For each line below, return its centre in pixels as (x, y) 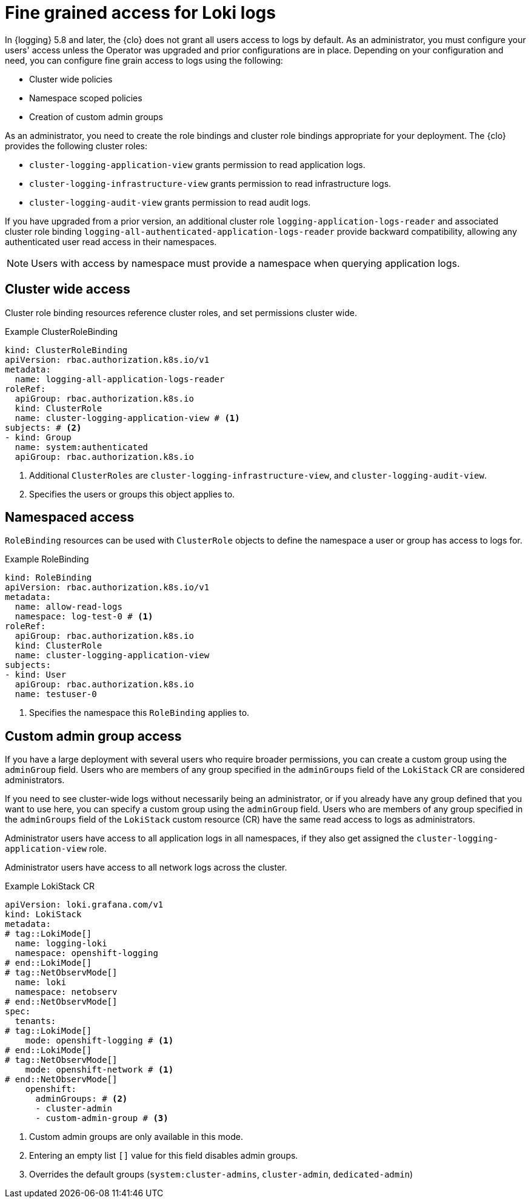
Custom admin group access (93, 736)
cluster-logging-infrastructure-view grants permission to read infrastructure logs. (210, 183)
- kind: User (36, 675)
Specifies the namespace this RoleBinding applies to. (139, 713)
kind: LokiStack (43, 915)
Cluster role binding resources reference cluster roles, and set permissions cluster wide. (181, 312)
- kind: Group (38, 437)
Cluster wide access (68, 289)
